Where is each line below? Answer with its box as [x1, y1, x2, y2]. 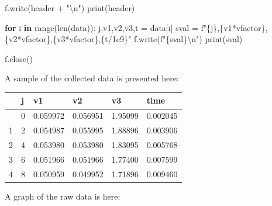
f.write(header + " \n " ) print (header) [5, 2, 135, 13]
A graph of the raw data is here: [5, 190, 120, 202]
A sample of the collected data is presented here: [5, 72, 179, 84]
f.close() [5, 52, 33, 64]
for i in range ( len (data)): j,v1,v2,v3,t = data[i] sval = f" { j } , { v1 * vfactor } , [5, 21, 268, 33]
